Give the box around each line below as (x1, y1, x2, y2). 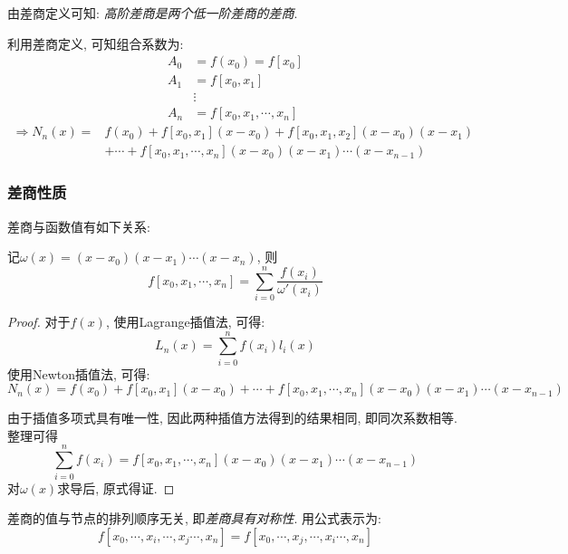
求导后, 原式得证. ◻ (57, 478, 175, 497)
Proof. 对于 (7, 311, 71, 330)
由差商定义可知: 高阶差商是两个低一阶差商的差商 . (7, 4, 298, 22)
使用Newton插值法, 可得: (7, 364, 150, 383)
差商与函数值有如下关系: (7, 216, 150, 235)
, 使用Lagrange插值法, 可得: (105, 311, 265, 330)
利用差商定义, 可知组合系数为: (7, 33, 184, 53)
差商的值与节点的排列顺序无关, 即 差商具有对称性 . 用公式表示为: (7, 509, 382, 528)
